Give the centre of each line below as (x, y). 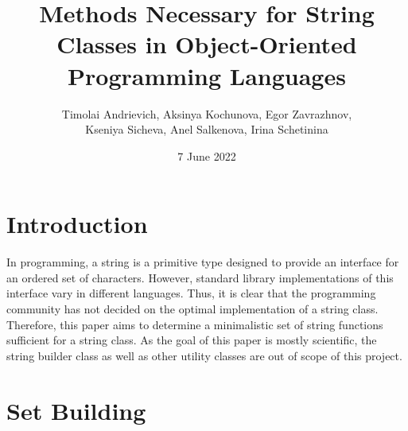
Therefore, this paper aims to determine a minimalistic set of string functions (195, 324)
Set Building (76, 410)
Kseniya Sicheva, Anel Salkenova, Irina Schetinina (207, 129)
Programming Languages (207, 75)
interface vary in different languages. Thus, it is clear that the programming (191, 293)
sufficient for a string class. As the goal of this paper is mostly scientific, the (192, 340)
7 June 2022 (207, 155)
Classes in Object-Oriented (207, 44)
